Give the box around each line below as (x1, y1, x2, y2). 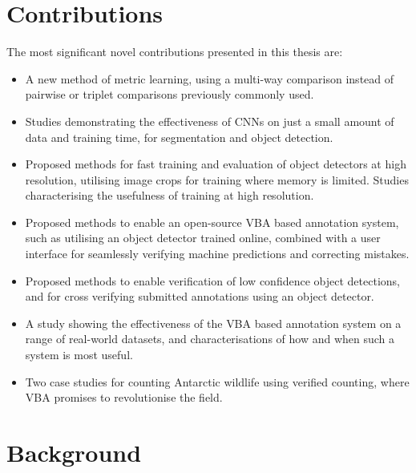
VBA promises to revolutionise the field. (25, 389, 223, 406)
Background (6, 436, 142, 468)
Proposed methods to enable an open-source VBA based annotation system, (25, 213, 399, 230)
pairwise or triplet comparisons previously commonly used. (25, 86, 314, 103)
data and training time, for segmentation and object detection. (25, 128, 333, 145)
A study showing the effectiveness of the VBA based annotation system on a (25, 314, 402, 331)
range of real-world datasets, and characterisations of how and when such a (25, 330, 395, 347)
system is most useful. (25, 346, 133, 363)
